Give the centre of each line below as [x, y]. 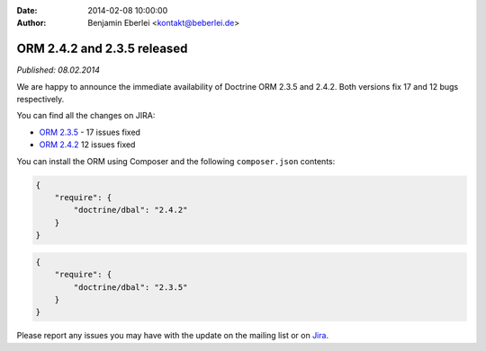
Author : [31, 23]
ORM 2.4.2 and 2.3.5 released [102, 49]
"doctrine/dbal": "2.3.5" [130, 287]
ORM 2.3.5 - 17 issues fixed [90, 132]
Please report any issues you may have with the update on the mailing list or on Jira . [172, 336]
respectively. [40, 100]
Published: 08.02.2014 [58, 70]
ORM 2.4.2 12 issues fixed [87, 145]
